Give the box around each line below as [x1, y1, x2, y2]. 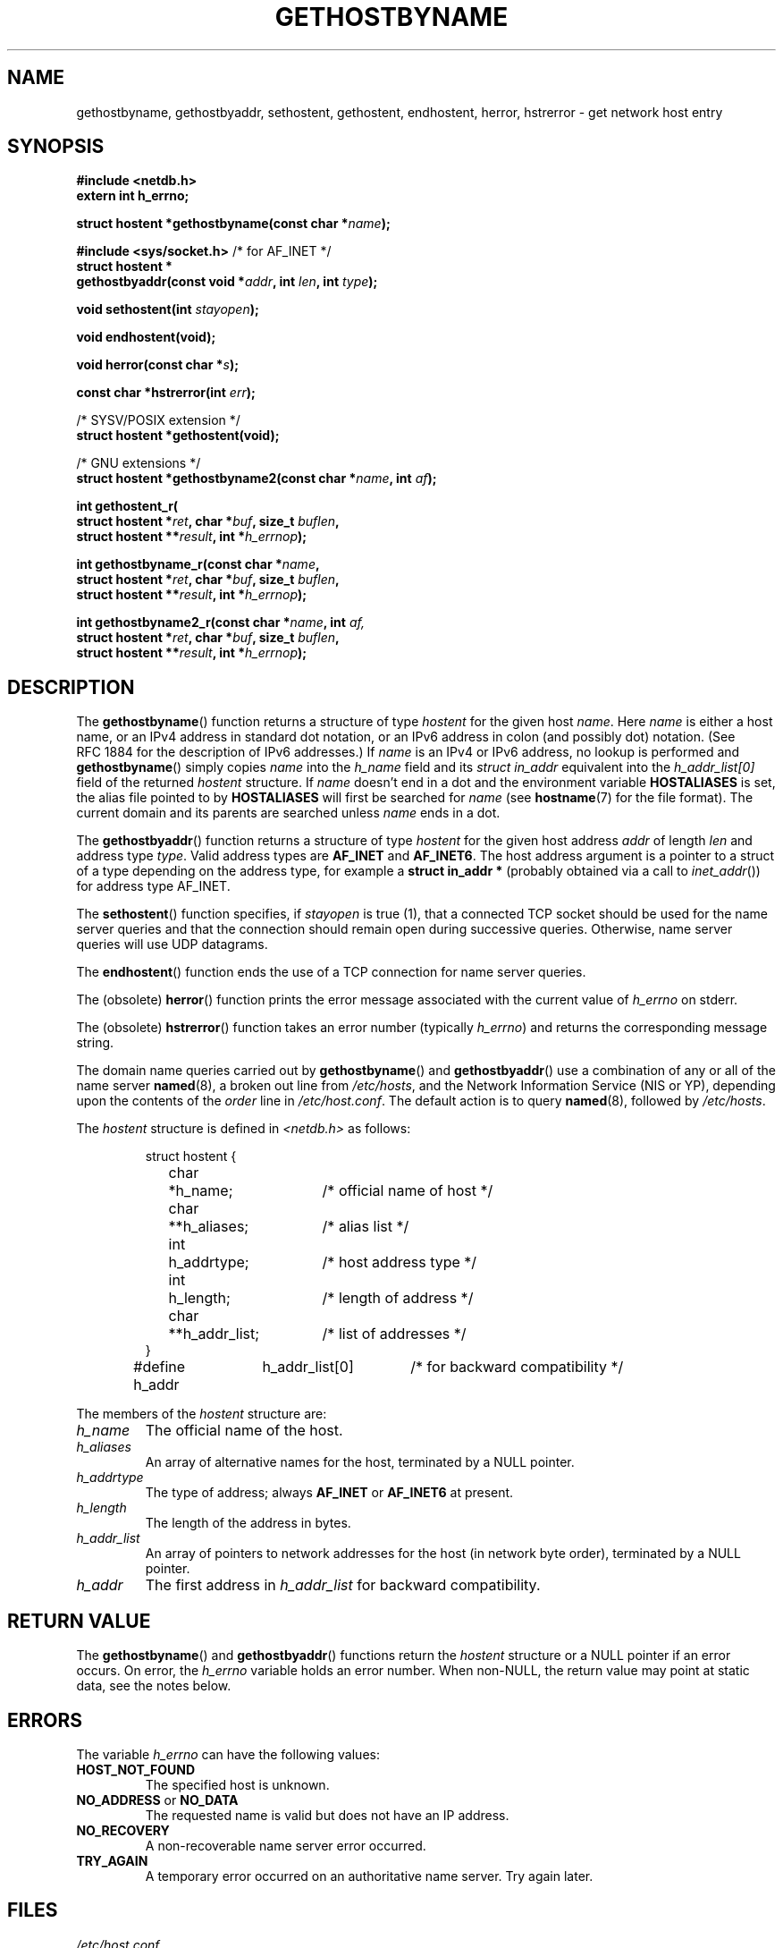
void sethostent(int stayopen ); [76, 301, 259, 318]
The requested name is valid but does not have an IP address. [145, 1807, 509, 1823]
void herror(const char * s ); [76, 357, 239, 373]
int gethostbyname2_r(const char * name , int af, [76, 614, 365, 631]
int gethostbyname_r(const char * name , [76, 556, 320, 572]
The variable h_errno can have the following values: [76, 1746, 380, 1762]
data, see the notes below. [76, 1678, 232, 1694]
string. [76, 1035, 114, 1051]
